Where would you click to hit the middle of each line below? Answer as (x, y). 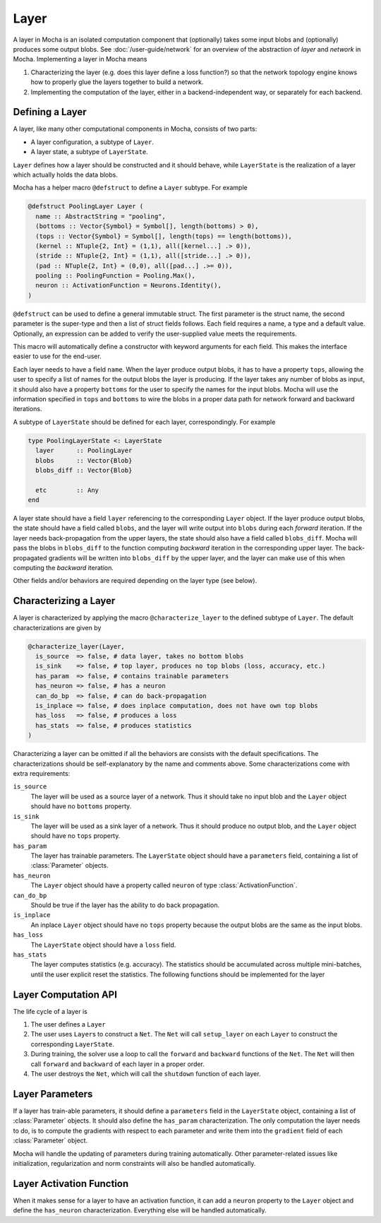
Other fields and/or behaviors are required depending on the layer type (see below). (135, 581)
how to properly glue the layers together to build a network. (117, 82)
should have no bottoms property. (81, 806)
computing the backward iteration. (64, 568)
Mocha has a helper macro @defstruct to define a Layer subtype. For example (130, 188)
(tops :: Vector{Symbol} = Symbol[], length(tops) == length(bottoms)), (164, 236)
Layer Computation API (65, 994)
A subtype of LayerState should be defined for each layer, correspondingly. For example (144, 422)
